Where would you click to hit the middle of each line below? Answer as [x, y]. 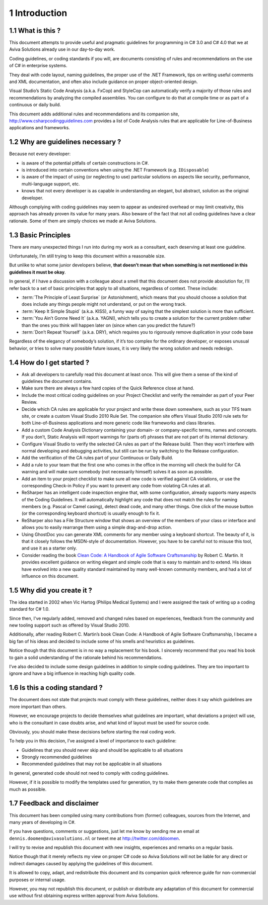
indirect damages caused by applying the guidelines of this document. [81, 863]
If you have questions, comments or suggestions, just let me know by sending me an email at [104, 831]
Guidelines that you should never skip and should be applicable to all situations [102, 750]
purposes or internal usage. [37, 880]
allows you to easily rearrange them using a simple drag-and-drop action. [97, 528]
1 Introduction [38, 13]
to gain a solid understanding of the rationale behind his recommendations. [86, 657]
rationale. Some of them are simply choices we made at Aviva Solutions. [83, 221]
